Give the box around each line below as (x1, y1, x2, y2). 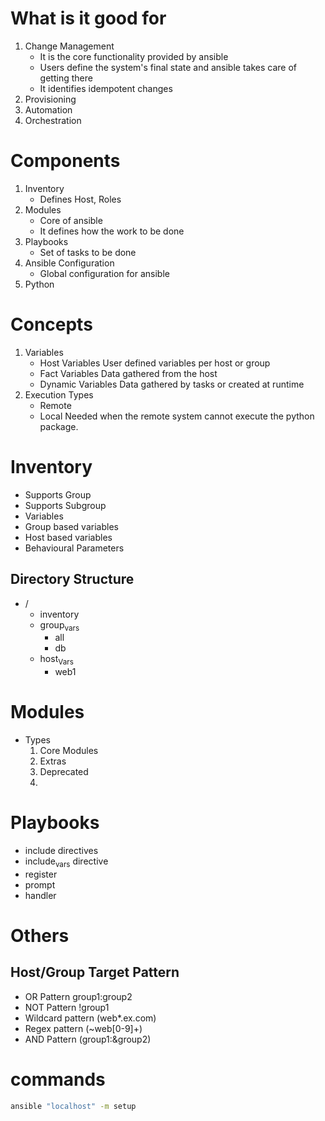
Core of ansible (39, 214, 103, 226)
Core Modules (39, 745, 99, 757)
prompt (24, 878, 56, 891)
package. (39, 420, 79, 432)
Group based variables (24, 520, 119, 532)
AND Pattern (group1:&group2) (24, 1033, 152, 1045)
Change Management (24, 40, 115, 52)
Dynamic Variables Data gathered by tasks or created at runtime (39, 378, 305, 390)
